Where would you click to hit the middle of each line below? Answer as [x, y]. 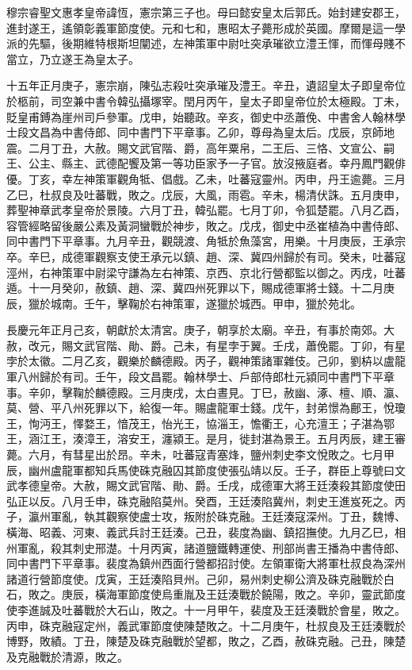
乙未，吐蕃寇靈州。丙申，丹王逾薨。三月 [300, 178]
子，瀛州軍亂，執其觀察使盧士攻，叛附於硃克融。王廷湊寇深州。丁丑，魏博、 [206, 516]
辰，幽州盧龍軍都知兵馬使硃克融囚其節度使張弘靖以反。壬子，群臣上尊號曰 [200, 470]
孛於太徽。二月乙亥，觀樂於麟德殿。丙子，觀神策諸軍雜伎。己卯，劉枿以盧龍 [206, 361]
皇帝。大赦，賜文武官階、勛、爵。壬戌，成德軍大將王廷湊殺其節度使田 [222, 485]
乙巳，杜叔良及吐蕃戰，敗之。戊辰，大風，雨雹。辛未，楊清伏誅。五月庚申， [206, 194]
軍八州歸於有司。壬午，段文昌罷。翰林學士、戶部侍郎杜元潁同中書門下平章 [200, 377]
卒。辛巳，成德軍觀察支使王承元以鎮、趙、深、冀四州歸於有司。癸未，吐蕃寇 [206, 256]
